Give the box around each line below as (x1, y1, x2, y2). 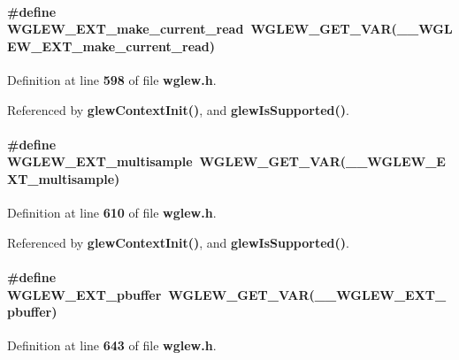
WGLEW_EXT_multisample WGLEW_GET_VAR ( (7, 152, 347, 171)
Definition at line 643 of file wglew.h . (7, 336, 217, 355)
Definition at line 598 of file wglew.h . (7, 70, 217, 88)
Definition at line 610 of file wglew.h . (7, 203, 217, 222)
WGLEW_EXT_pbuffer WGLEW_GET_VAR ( (7, 285, 315, 303)
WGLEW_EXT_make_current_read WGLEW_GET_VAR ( (7, 19, 397, 38)
